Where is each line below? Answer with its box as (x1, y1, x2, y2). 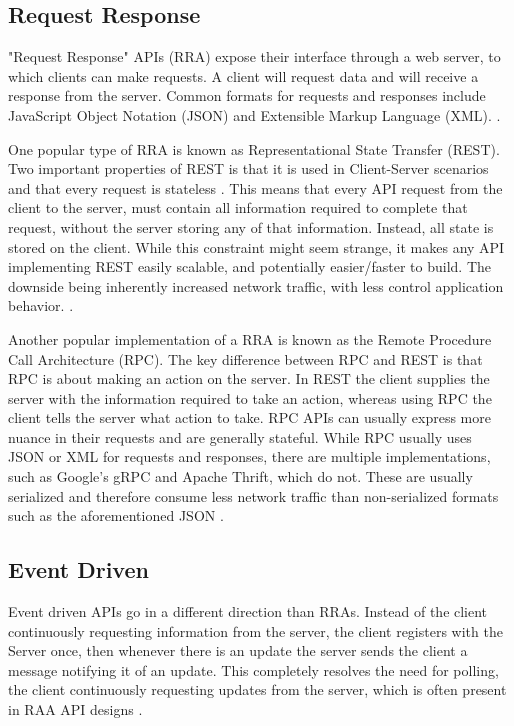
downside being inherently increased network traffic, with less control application (8, 275, 504, 296)
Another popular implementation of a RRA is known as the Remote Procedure (8, 328, 492, 349)
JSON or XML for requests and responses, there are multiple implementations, (8, 446, 491, 467)
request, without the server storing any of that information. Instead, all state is (8, 216, 494, 237)
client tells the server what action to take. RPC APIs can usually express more (8, 407, 491, 428)
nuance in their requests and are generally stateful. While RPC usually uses (8, 426, 472, 447)
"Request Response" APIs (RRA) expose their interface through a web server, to (8, 46, 501, 67)
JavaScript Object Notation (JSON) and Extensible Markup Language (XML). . (8, 104, 501, 125)
